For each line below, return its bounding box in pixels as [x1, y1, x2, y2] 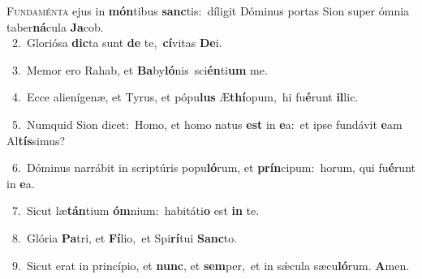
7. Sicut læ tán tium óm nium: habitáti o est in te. [11, 202, 260, 219]
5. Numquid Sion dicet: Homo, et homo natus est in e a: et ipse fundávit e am [11, 115, 403, 132]
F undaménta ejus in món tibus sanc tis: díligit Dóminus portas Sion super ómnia [6, 2, 410, 19]
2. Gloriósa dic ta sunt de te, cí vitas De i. [11, 34, 222, 51]
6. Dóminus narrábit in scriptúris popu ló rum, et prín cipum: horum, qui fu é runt [11, 159, 416, 176]
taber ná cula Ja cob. [6, 18, 104, 35]
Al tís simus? [6, 131, 66, 148]
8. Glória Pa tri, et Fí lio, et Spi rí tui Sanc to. [11, 229, 238, 246]
